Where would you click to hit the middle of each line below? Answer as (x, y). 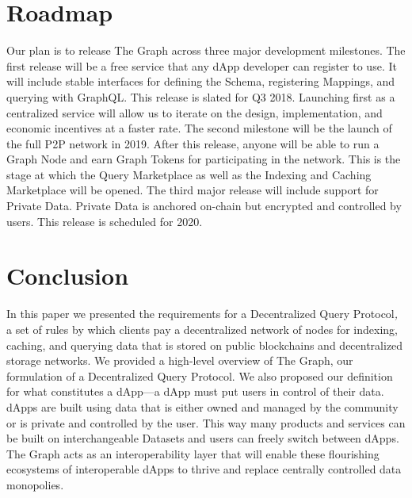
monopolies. (35, 484)
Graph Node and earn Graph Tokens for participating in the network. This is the (204, 159)
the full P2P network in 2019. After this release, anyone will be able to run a (193, 143)
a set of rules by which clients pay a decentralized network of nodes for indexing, (202, 329)
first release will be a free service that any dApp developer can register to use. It (202, 65)
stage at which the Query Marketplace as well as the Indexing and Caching (189, 174)
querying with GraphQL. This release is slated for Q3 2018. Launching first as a (201, 96)
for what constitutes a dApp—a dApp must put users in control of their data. (195, 391)
